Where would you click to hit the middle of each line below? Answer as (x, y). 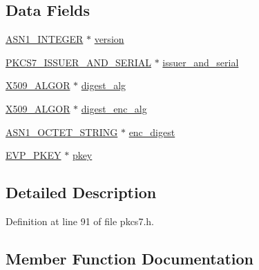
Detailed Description (81, 192)
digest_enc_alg (114, 108)
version (109, 39)
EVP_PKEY (33, 155)
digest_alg (104, 85)
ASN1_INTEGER (45, 39)
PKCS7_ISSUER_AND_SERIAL (79, 62)
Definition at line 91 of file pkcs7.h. (80, 221)
